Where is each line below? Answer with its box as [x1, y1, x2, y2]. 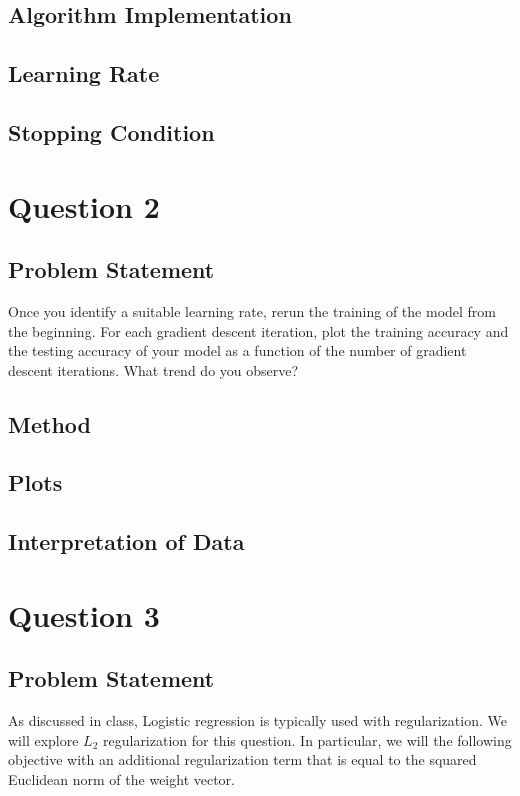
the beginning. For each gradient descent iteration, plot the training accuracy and [8, 320, 509, 341]
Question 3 [8, 594, 160, 635]
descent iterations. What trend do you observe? [8, 359, 299, 380]
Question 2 [8, 185, 160, 226]
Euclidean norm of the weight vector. [8, 769, 235, 789]
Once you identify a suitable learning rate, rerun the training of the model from [8, 300, 497, 321]
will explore [8, 729, 79, 750]
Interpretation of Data [8, 526, 245, 557]
